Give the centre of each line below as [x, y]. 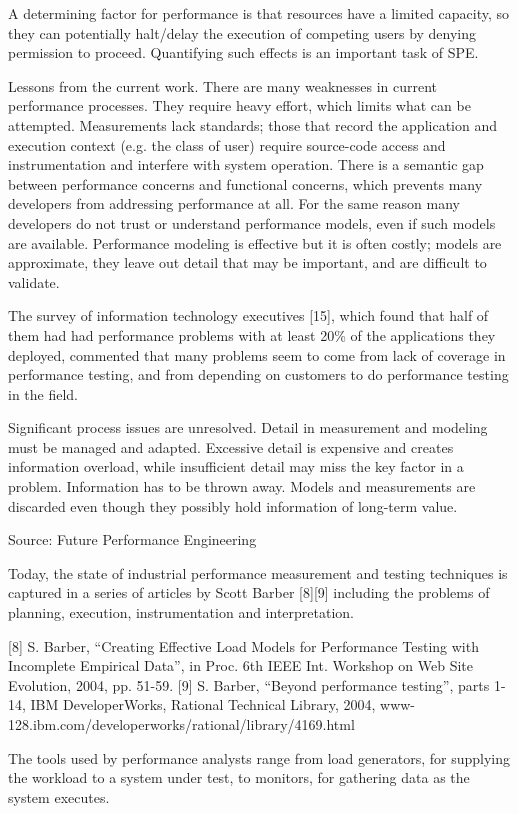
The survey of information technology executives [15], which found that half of [248, 315]
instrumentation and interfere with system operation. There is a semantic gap [246, 164]
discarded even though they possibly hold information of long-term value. [233, 505]
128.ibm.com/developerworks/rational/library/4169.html [181, 724]
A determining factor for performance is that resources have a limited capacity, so [259, 13]
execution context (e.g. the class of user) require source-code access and [227, 144]
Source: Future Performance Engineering [132, 539]
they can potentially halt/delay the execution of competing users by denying [242, 32]
